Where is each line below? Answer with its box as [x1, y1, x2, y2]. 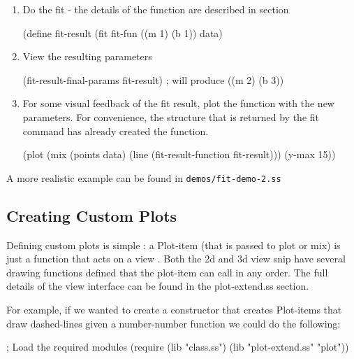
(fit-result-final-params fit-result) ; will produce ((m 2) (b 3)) [22, 72, 284, 87]
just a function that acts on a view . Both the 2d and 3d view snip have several [6, 251, 346, 266]
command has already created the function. [22, 123, 209, 138]
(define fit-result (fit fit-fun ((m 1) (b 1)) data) [22, 25, 223, 40]
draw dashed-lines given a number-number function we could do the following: [6, 316, 341, 330]
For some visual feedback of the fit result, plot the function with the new [22, 96, 334, 111]
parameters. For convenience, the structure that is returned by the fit [22, 109, 319, 124]
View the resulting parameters [22, 49, 152, 64]
